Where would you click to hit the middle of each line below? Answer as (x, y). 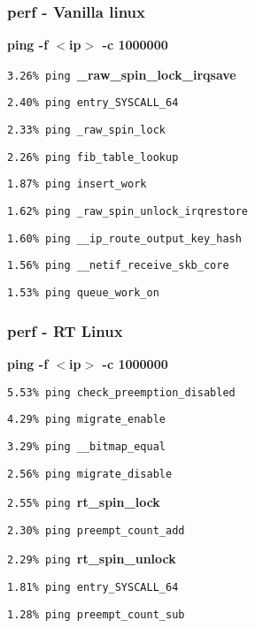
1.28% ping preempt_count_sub (96, 614)
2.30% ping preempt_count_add (96, 530)
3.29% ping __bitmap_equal (86, 446)
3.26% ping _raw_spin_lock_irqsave (122, 74)
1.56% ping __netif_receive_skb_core (118, 266)
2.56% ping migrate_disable (90, 474)
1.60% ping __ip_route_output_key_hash (124, 238)
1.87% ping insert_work (77, 184)
